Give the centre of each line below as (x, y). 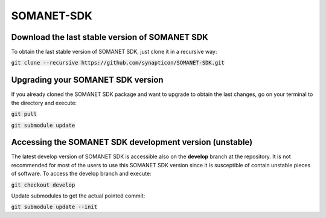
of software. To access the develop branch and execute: (81, 174)
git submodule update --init (54, 207)
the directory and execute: (44, 103)
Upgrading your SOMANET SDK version (87, 80)
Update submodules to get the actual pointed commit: (78, 196)
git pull (24, 114)
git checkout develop (43, 185)
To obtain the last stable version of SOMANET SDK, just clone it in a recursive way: (114, 52)
